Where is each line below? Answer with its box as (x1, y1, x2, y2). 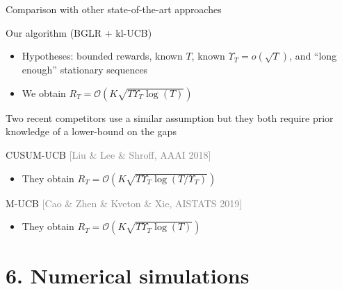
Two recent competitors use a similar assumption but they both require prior (6, 110, 334, 125)
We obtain (22, 85, 66, 100)
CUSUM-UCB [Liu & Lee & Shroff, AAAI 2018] (6, 147, 211, 161)
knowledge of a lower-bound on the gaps (6, 124, 177, 139)
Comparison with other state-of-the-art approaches (6, 2, 222, 16)
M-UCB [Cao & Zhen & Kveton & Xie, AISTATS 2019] (6, 195, 243, 210)
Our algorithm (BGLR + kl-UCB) (6, 25, 152, 40)
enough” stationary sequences (22, 62, 148, 77)
